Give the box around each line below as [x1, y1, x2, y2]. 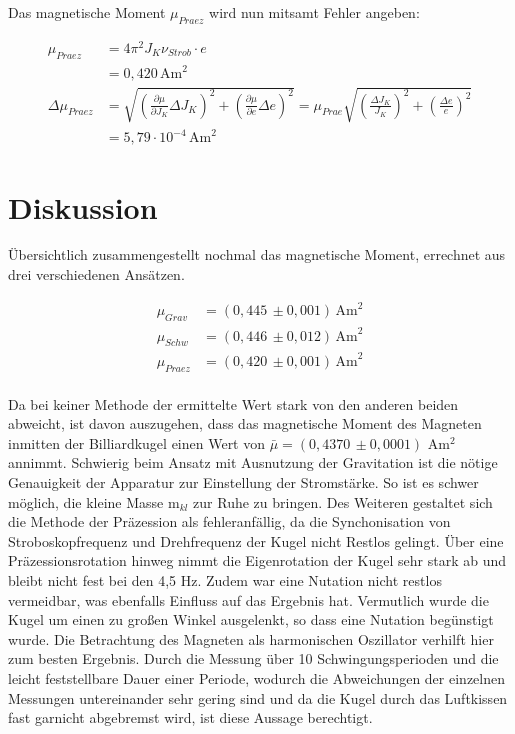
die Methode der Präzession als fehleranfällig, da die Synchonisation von [8, 511, 451, 532]
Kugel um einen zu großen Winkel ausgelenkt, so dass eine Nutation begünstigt [8, 609, 494, 630]
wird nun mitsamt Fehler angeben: [209, 2, 420, 22]
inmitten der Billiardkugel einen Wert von [8, 432, 266, 453]
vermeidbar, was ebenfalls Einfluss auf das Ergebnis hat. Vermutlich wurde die [8, 589, 489, 610]
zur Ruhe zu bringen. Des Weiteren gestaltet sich [193, 491, 493, 512]
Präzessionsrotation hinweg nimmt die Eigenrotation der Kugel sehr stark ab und [8, 550, 507, 571]
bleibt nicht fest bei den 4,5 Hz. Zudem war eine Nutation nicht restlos [8, 570, 442, 591]
